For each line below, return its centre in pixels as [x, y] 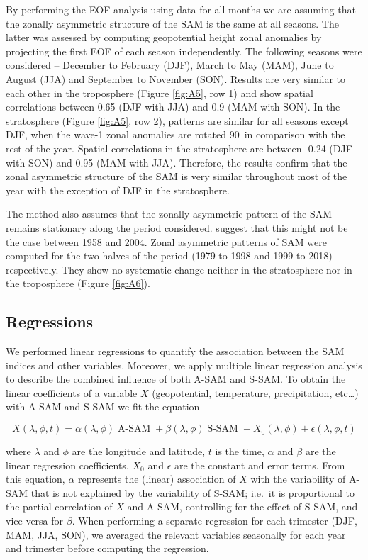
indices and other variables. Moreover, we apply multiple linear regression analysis [184, 365]
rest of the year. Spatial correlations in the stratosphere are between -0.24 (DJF [179, 148]
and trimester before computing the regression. [107, 548]
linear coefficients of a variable [72, 392]
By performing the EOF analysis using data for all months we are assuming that [181, 9]
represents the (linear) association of [157, 479]
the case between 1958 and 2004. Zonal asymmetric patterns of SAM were [166, 241]
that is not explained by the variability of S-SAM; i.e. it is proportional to [193, 492]
